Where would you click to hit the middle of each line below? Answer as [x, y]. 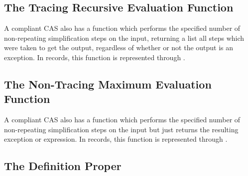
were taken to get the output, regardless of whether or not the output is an [119, 47]
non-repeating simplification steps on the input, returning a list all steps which [124, 38]
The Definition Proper [63, 166]
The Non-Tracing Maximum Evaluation [108, 84]
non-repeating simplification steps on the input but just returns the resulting [121, 129]
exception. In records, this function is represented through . [95, 57]
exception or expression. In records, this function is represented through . [116, 139]
